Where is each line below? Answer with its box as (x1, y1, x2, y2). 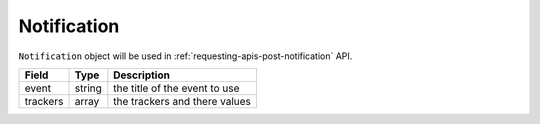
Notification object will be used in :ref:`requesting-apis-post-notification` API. (18, 50, 353, 62)
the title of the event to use (113, 81, 240, 95)
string (74, 81, 102, 95)
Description (113, 68, 170, 82)
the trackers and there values (113, 94, 252, 108)
